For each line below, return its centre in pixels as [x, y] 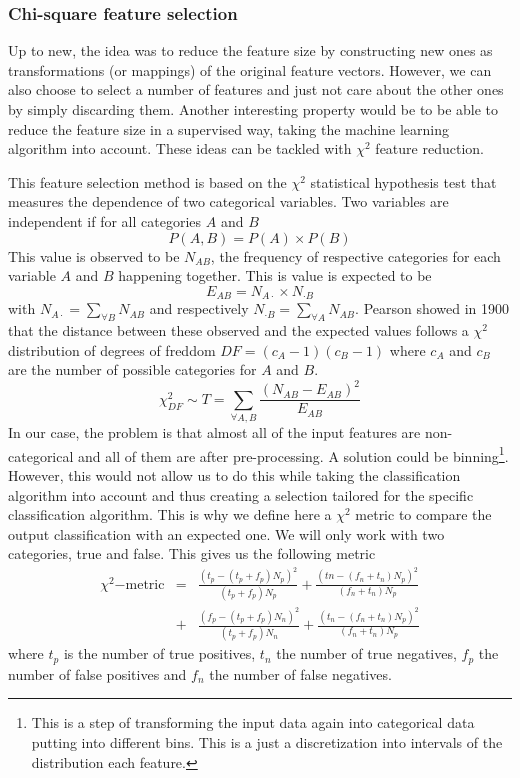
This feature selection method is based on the [147, 181]
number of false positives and [97, 673]
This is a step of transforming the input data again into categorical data [253, 722]
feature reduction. [429, 148]
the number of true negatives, [366, 653]
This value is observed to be [94, 255]
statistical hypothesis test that [403, 181]
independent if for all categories [105, 220]
